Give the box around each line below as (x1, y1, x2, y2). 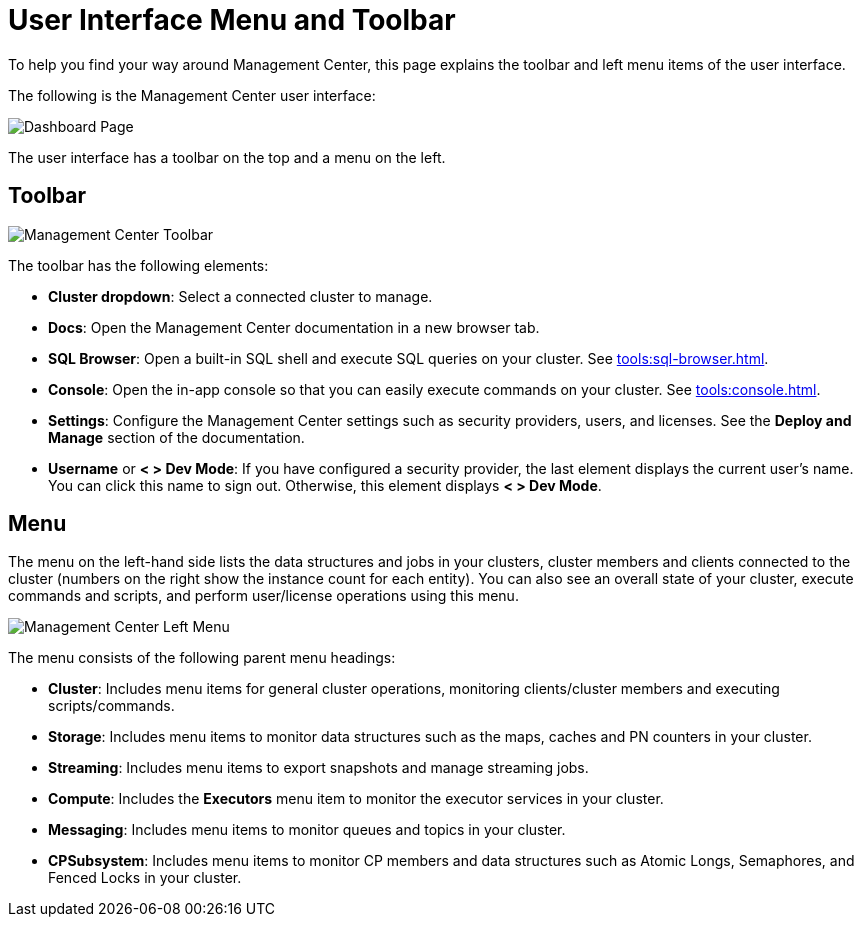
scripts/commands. (48, 697, 175, 715)
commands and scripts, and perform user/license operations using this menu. (8, 587, 519, 605)
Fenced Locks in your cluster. (48, 869, 242, 887)
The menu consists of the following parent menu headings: (8, 649, 396, 667)
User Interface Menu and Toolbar (8, 3, 456, 37)
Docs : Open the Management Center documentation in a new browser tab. (48, 318, 540, 336)
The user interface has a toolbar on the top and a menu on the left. (8, 148, 446, 166)
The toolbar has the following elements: (8, 256, 269, 274)
